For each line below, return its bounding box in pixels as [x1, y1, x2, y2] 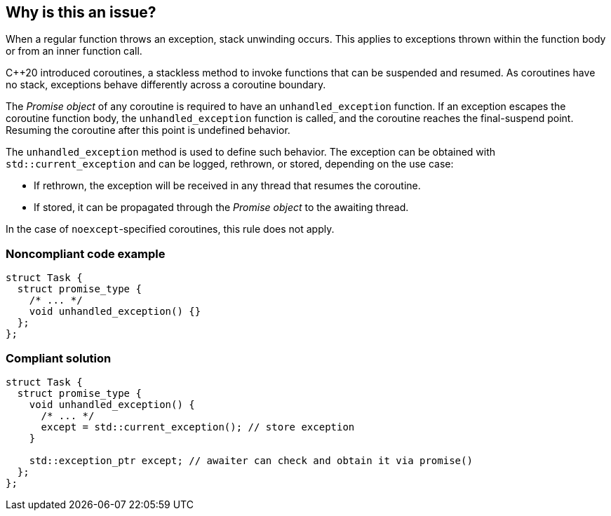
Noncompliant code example [6, 246, 166, 261]
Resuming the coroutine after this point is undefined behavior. [6, 124, 290, 137]
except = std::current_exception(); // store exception [41, 421, 355, 433]
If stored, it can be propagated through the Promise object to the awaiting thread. [34, 201, 409, 214]
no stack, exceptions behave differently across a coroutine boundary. [6, 79, 326, 91]
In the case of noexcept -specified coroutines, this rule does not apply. [6, 223, 335, 236]
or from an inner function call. [6, 45, 142, 57]
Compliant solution [6, 351, 112, 365]
